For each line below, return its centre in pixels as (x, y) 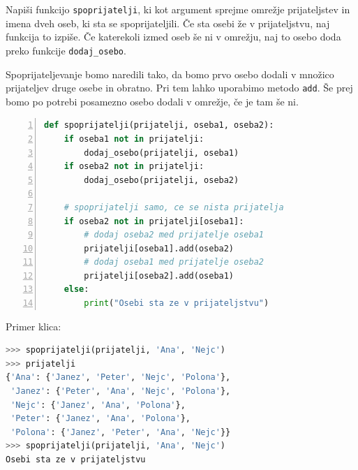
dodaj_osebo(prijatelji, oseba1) (162, 153)
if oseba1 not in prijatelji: (134, 139)
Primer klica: (33, 326)
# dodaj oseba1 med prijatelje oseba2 (174, 262)
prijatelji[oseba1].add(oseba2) (159, 248)
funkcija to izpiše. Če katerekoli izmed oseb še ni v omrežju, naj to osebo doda (173, 37)
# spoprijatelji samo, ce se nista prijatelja (174, 207)
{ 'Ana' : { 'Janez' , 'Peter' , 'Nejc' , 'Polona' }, (118, 377)
